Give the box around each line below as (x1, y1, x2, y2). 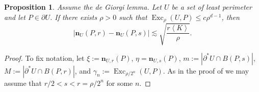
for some (106, 77, 133, 88)
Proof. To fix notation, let (4, 52, 85, 63)
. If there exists (49, 11, 97, 22)
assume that (4, 77, 42, 88)
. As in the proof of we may (163, 65, 249, 76)
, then (221, 11, 240, 22)
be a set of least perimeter (171, 2, 252, 12)
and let (4, 11, 25, 22)
